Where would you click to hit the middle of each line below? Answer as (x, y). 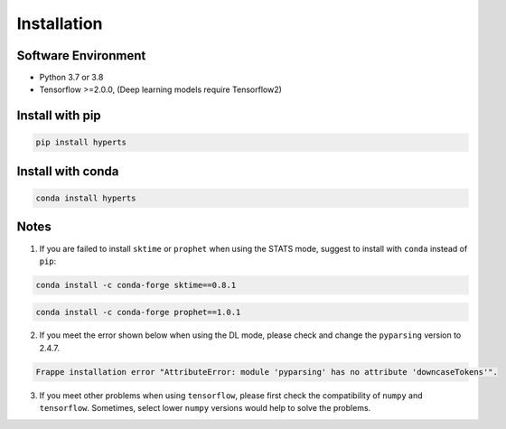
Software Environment (81, 56)
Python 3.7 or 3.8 (71, 78)
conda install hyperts (86, 198)
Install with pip (59, 116)
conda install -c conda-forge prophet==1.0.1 (138, 312)
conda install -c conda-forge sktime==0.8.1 (136, 285)
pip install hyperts (81, 143)
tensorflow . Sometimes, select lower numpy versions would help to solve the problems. (205, 408)
